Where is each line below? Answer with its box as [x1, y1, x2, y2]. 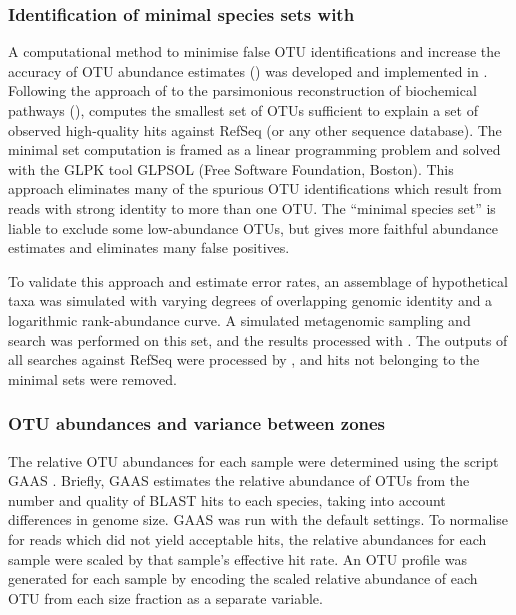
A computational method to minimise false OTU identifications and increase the [8, 41, 501, 62]
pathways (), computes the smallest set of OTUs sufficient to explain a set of [8, 100, 478, 120]
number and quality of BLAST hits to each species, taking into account [8, 489, 446, 510]
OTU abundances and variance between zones [8, 411, 386, 436]
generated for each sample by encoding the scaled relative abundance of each [8, 568, 478, 589]
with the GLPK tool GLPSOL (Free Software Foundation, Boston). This [8, 158, 454, 179]
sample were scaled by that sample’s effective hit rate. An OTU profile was [8, 548, 467, 569]
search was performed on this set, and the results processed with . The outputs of [8, 329, 508, 350]
